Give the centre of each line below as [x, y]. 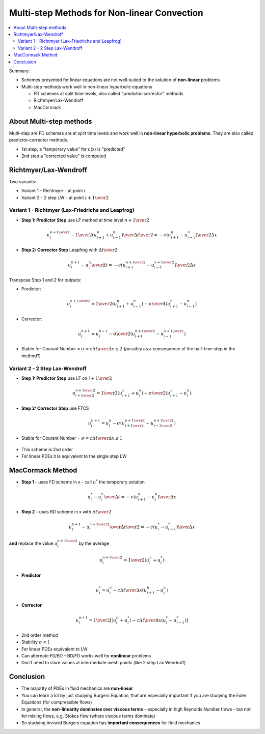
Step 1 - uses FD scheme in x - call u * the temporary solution [83, 482]
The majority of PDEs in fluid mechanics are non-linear [77, 688]
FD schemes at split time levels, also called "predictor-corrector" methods [108, 94]
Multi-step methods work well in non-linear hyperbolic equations [87, 86]
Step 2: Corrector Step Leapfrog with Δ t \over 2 [69, 250]
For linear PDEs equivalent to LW [54, 649]
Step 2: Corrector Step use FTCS [55, 408]
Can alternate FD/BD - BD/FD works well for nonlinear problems [86, 656]
